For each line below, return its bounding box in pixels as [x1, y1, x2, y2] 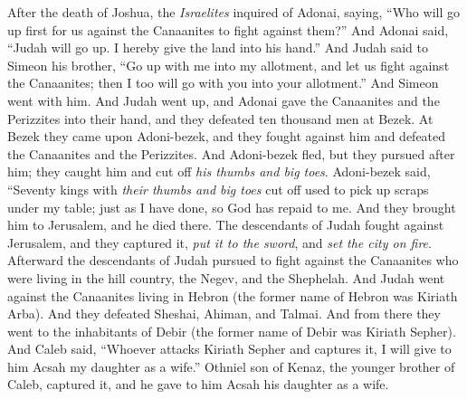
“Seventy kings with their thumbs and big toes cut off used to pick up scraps [7, 179, 429, 198]
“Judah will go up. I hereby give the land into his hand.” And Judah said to [7, 38, 428, 57]
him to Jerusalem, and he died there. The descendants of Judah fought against [7, 215, 444, 234]
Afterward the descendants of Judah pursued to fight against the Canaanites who [7, 251, 459, 270]
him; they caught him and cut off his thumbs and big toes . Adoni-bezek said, [7, 162, 431, 181]
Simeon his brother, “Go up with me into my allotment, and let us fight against [7, 55, 450, 74]
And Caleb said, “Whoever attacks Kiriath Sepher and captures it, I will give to [7, 339, 452, 358]
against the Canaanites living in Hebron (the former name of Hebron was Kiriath [7, 286, 458, 305]
